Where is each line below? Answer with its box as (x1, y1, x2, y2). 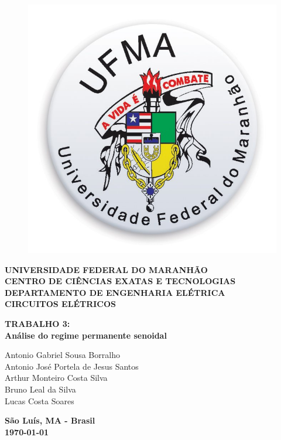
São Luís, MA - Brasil (5, 414, 95, 427)
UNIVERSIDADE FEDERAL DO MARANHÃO (5, 263, 208, 275)
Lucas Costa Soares (5, 394, 74, 407)
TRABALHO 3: (5, 317, 70, 329)
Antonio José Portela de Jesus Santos (5, 360, 139, 372)
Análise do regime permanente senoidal (5, 329, 167, 341)
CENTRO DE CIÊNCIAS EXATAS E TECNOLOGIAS (5, 275, 236, 287)
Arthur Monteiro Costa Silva (5, 371, 108, 384)
